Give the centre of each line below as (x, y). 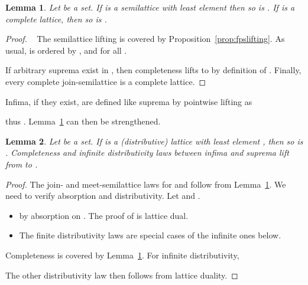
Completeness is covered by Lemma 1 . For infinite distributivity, (122, 255)
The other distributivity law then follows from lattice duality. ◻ (122, 275)
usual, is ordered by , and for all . (66, 50)
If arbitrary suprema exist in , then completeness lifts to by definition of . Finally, (153, 70)
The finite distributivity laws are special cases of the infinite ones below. (150, 235)
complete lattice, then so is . (56, 19)
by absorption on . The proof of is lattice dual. (104, 215)
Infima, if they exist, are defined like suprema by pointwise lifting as (129, 101)
